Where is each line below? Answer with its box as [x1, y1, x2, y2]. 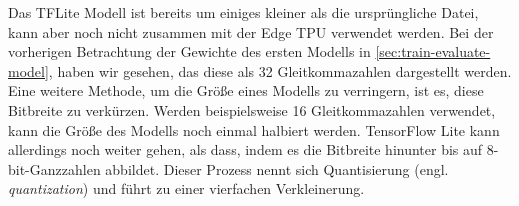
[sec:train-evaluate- [375, 41, 491, 62]
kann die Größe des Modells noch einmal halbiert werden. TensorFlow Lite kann [8, 119, 500, 140]
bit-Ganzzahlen [8, 158, 101, 179]
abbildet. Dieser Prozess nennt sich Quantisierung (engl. [105, 158, 449, 179]
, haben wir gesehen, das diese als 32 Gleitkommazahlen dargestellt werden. [48, 60, 512, 81]
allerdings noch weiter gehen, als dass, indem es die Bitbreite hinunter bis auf [8, 139, 483, 160]
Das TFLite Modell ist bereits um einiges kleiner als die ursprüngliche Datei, [8, 2, 479, 22]
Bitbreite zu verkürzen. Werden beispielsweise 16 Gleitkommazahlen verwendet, [8, 99, 496, 120]
